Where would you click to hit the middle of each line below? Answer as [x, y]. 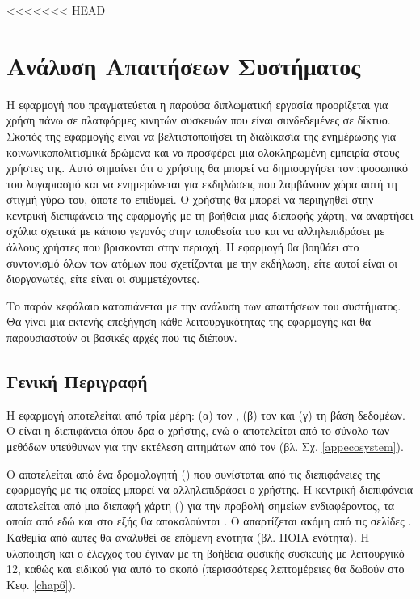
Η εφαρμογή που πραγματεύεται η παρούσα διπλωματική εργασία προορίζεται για [197, 104]
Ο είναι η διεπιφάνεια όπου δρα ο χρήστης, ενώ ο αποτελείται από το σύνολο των [198, 430]
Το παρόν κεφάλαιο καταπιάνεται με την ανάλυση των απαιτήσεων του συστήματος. [204, 305]
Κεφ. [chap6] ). [41, 584]
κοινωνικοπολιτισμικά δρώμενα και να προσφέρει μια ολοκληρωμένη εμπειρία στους [203, 152]
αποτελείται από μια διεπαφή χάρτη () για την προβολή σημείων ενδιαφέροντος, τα [200, 505]
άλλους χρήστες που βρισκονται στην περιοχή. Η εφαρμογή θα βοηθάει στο [183, 247]
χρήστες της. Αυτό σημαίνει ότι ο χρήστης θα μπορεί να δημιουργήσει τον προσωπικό [207, 168]
